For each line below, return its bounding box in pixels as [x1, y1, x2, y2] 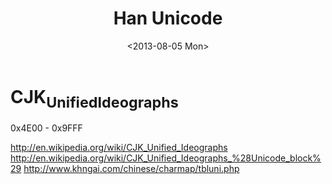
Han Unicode [113, 7, 223, 30]
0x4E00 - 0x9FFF [10, 122, 83, 134]
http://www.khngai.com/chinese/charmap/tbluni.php [23, 163, 240, 175]
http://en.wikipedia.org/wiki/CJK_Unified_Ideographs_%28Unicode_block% [10, 152, 322, 164]
